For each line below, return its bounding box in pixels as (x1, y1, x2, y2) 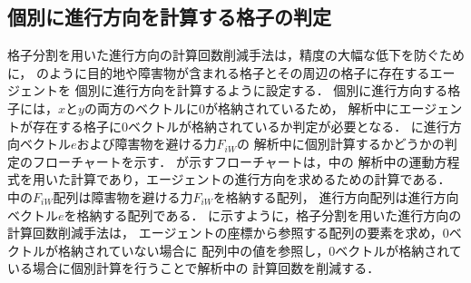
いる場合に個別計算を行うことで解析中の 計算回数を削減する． (7, 259, 380, 278)
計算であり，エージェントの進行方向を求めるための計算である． (70, 170, 451, 189)
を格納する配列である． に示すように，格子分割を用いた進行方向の (64, 205, 462, 224)
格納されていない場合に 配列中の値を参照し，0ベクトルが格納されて (57, 240, 462, 259)
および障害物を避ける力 (76, 134, 217, 153)
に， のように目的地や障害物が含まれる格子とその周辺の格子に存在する (7, 63, 430, 82)
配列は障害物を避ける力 (53, 187, 193, 206)
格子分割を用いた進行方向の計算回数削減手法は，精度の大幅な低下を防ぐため (7, 45, 465, 64)
